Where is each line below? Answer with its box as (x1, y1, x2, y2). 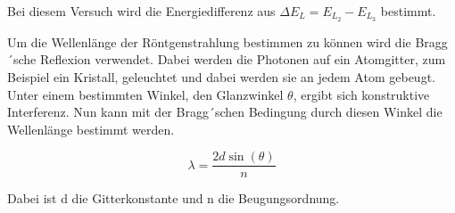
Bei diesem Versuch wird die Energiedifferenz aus (7, 2, 276, 20)
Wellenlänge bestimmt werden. (7, 119, 175, 138)
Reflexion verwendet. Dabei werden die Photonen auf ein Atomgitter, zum (40, 50, 446, 69)
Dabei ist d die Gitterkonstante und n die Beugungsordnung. (7, 189, 340, 208)
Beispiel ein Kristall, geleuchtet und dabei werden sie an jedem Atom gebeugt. (7, 68, 435, 86)
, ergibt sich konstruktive (293, 85, 430, 103)
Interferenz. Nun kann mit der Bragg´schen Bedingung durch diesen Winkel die (7, 102, 443, 121)
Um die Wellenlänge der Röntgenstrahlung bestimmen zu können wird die (7, 32, 411, 51)
